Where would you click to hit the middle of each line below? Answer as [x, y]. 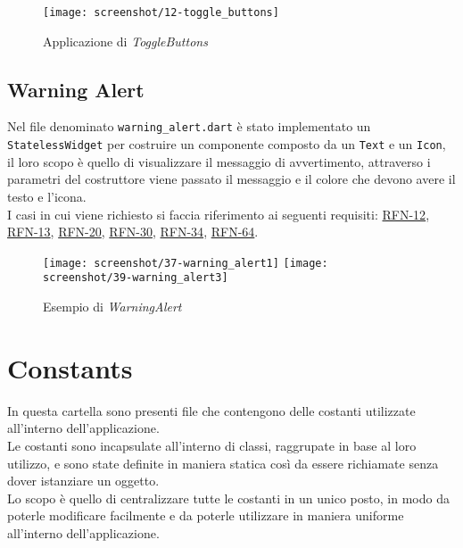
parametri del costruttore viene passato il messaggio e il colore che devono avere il [231, 179]
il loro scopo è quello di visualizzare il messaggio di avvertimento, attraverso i [219, 161]
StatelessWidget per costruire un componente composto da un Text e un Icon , [227, 144]
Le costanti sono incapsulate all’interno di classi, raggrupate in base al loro [212, 445]
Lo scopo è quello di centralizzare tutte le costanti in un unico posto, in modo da [228, 498]
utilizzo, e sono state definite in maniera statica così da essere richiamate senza [223, 463]
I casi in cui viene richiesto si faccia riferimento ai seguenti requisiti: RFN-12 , [219, 214]
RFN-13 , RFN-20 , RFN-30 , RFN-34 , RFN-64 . [133, 232]
